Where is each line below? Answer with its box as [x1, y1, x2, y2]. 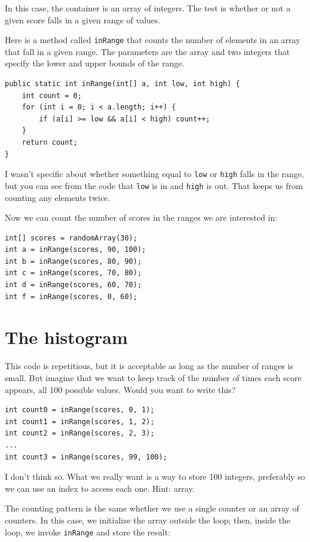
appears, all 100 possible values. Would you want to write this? [5, 383, 236, 395]
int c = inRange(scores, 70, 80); [5, 269, 142, 278]
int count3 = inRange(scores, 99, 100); [5, 452, 168, 461]
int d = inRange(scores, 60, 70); [5, 281, 142, 290]
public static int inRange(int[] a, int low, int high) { [5, 80, 240, 89]
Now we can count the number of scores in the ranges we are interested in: [5, 211, 278, 224]
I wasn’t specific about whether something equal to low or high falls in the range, [5, 168, 304, 180]
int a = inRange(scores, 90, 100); [5, 245, 146, 254]
